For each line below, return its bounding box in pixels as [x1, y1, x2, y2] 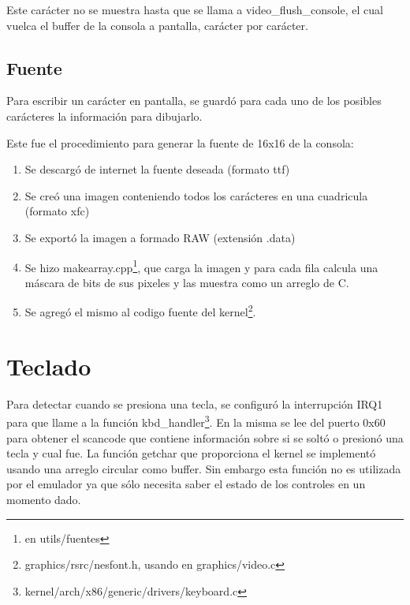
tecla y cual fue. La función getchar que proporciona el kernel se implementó [6, 445, 376, 461]
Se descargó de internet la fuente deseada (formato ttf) [24, 161, 290, 177]
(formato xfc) [24, 203, 90, 219]
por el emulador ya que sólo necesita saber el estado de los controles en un [6, 476, 366, 492]
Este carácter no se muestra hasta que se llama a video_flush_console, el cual [6, 2, 383, 17]
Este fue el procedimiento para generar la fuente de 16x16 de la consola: [6, 134, 354, 151]
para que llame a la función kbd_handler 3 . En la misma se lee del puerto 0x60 [6, 412, 386, 431]
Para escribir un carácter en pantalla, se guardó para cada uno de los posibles [6, 92, 382, 109]
